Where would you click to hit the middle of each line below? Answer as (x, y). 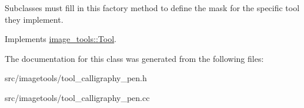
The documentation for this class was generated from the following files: (134, 58)
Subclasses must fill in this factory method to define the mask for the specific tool (152, 8)
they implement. (34, 19)
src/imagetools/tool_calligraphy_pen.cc (77, 97)
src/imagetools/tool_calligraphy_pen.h (76, 78)
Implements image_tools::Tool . (61, 39)
